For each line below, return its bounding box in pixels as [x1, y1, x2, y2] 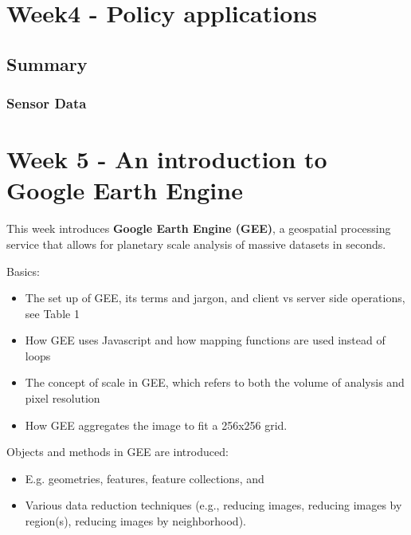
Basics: [6, 262, 40, 279]
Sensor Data [6, 93, 87, 113]
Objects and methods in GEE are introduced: [6, 443, 229, 460]
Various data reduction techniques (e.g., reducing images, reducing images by [25, 497, 402, 513]
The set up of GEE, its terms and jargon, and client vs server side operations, [25, 289, 405, 306]
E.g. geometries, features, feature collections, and [25, 470, 264, 486]
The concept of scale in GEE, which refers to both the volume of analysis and [25, 374, 405, 391]
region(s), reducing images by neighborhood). [25, 513, 246, 529]
